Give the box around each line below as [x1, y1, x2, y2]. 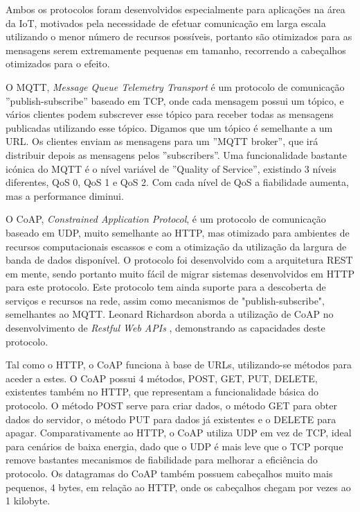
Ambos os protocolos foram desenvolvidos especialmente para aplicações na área [6, 2, 345, 16]
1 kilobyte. [6, 493, 51, 508]
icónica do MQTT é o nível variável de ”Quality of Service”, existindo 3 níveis [6, 161, 336, 176]
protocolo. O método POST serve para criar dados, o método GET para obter [6, 398, 337, 413]
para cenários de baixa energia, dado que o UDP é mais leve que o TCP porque [6, 438, 343, 453]
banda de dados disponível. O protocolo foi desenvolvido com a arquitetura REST [6, 253, 353, 267]
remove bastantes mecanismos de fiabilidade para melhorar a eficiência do [6, 452, 318, 467]
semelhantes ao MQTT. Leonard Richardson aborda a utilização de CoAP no [6, 307, 334, 321]
